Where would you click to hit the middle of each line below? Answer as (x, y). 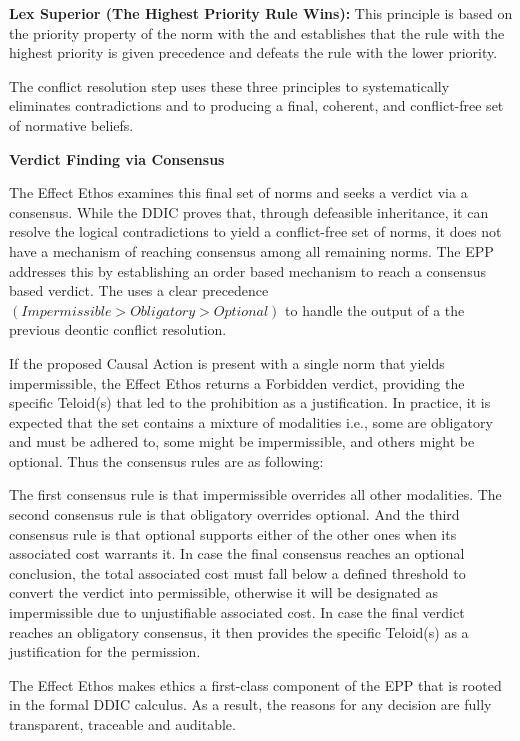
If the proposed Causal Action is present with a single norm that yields (227, 362)
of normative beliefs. (71, 124)
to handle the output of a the (375, 309)
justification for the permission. (105, 651)
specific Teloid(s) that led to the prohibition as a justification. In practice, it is (250, 402)
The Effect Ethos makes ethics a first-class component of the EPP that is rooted (255, 684)
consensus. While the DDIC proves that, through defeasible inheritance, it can (249, 211)
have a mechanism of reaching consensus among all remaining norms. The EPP (251, 250)
